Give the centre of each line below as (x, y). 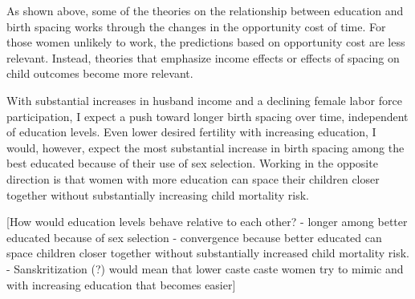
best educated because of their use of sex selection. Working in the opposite (192, 163)
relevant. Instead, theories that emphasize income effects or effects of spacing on (203, 57)
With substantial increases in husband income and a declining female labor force (204, 100)
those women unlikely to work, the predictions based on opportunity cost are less (206, 42)
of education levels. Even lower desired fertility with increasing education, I (191, 132)
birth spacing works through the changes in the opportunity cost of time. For (196, 26)
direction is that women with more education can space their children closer (193, 178)
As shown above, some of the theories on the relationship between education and (205, 10)
